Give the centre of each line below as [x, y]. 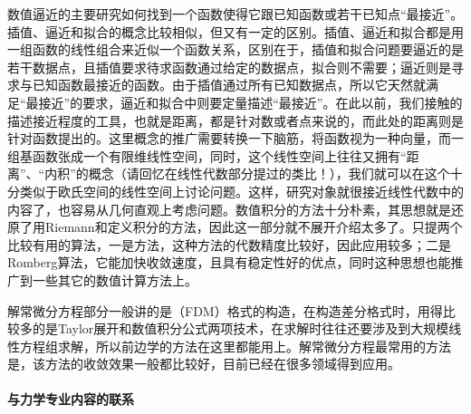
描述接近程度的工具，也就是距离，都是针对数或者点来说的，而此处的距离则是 [235, 120]
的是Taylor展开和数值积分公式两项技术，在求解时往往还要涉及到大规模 [240, 328]
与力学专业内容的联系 [71, 399]
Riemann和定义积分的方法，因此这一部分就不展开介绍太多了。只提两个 [254, 227]
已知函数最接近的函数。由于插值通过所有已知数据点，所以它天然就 [229, 85]
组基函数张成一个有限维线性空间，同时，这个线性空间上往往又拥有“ [207, 155]
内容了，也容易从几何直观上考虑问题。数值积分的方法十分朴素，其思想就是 [229, 209]
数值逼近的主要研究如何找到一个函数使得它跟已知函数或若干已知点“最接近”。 [235, 14]
